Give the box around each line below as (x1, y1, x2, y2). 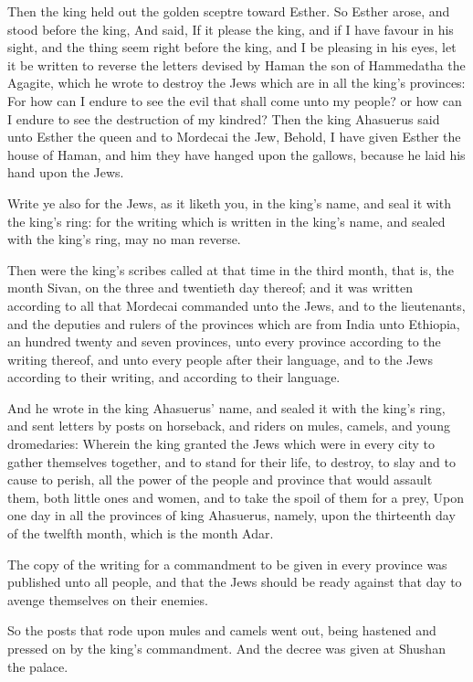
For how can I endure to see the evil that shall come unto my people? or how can (7, 91, 462, 110)
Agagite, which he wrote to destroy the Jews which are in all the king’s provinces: (7, 73, 466, 92)
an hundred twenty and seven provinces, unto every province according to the (7, 332, 441, 351)
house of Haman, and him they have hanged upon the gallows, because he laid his (7, 144, 466, 164)
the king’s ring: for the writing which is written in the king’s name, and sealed (7, 211, 446, 230)
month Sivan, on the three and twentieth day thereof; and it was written (7, 278, 413, 297)
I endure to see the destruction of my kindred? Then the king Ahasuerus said (7, 109, 440, 128)
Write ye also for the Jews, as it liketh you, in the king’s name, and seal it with (7, 193, 451, 212)
